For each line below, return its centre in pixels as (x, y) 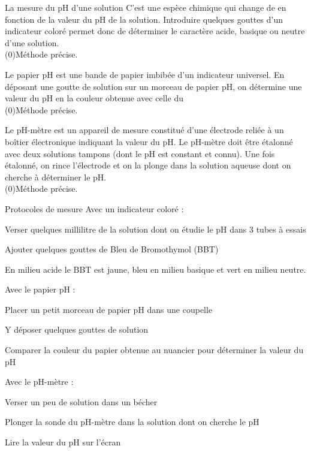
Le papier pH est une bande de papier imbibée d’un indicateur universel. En (145, 74)
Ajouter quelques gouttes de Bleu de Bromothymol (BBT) (112, 249)
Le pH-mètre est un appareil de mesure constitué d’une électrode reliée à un (144, 130)
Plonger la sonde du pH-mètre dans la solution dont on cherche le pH (132, 422)
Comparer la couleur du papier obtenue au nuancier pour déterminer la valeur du (154, 350)
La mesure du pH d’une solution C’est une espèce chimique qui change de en (146, 7)
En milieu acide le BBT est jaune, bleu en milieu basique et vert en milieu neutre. (155, 269)
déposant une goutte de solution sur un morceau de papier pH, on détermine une (153, 86)
